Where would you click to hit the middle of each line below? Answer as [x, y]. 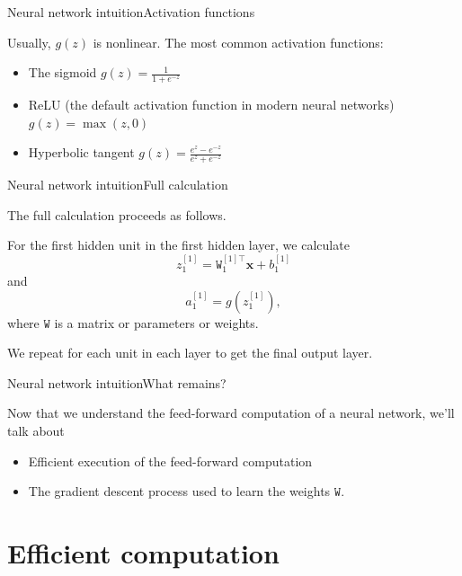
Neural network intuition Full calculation [118, 185]
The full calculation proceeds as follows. [117, 214]
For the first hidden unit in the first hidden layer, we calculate [178, 245]
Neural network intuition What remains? [117, 382]
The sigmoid [62, 72]
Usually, [29, 42]
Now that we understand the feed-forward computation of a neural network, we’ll [231, 413]
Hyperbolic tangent [81, 152]
